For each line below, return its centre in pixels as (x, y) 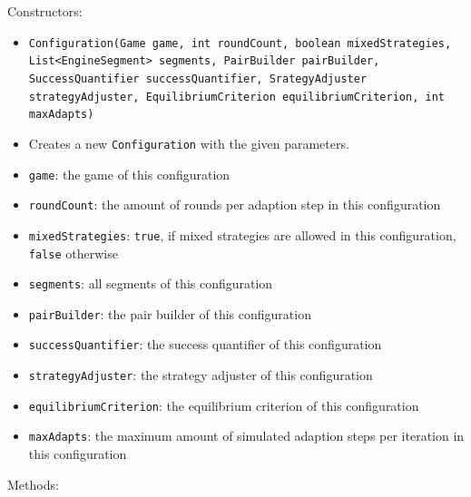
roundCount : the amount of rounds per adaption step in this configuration (235, 205)
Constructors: (45, 11)
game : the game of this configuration (129, 174)
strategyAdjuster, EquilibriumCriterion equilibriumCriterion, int (236, 97)
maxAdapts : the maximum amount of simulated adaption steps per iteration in (246, 436)
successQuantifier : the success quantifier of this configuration (205, 344)
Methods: (33, 484)
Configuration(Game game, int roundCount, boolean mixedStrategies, (240, 43)
